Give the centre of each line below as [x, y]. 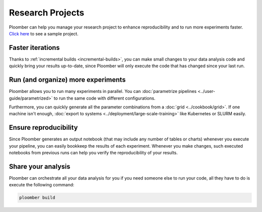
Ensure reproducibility [43, 128]
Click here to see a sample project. [44, 33]
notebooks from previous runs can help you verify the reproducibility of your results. [93, 153]
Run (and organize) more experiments [67, 80]
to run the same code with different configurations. [105, 98]
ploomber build [37, 198]
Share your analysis [40, 166]
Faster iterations [34, 48]
